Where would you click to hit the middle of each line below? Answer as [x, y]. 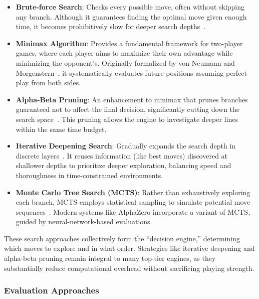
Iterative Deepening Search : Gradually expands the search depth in [126, 146]
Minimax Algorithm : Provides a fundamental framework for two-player [129, 43]
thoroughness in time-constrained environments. [89, 175]
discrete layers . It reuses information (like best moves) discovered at [122, 155]
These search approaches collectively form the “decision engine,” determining [122, 238]
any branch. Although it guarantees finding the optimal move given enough [131, 16]
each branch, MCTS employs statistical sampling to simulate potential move [133, 202]
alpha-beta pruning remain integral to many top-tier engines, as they [110, 258]
